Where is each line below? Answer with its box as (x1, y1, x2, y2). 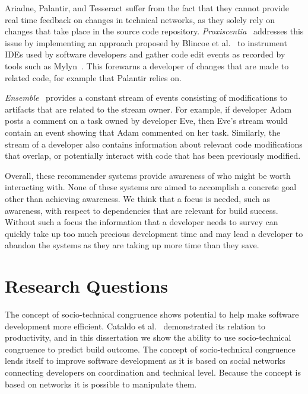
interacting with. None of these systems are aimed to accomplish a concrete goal (5, 181, 297, 193)
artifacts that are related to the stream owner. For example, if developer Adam (5, 102, 292, 115)
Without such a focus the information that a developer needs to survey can (5, 216, 278, 228)
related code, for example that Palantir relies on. (5, 71, 182, 84)
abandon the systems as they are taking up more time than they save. (5, 239, 259, 251)
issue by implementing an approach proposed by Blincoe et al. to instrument (5, 36, 287, 49)
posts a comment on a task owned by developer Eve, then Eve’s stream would (5, 114, 288, 127)
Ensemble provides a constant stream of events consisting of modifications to (5, 91, 288, 104)
